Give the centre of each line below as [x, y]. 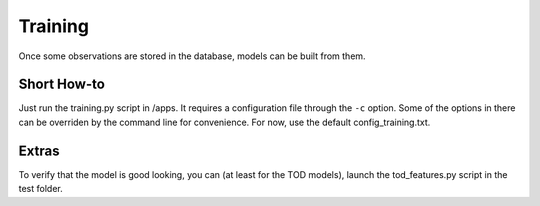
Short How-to [61, 84]
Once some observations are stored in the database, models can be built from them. [192, 56]
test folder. [41, 189]
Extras [39, 150]
